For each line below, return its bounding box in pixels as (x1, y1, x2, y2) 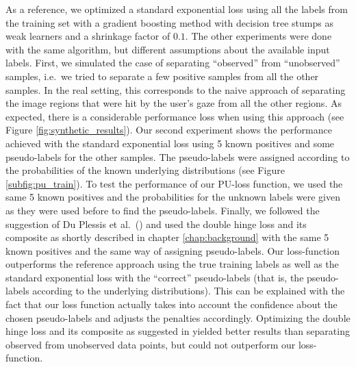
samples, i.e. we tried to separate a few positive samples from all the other (5, 68, 319, 83)
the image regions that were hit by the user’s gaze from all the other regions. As (5, 96, 342, 110)
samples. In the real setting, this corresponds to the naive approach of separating (5, 82, 346, 97)
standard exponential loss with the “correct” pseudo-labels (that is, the (5, 270, 304, 284)
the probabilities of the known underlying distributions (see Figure (5, 163, 285, 177)
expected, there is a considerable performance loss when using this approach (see (5, 109, 344, 123)
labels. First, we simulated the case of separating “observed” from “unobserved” (5, 55, 340, 70)
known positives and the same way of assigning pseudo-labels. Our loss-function (5, 243, 340, 257)
